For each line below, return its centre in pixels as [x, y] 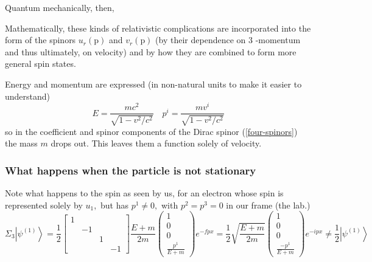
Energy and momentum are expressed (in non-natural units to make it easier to [153, 84]
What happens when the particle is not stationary [131, 170]
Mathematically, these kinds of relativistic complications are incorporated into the [158, 28]
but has [115, 205]
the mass [21, 143]
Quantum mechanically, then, [60, 7]
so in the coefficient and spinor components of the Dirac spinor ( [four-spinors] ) [151, 131]
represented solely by [44, 205]
